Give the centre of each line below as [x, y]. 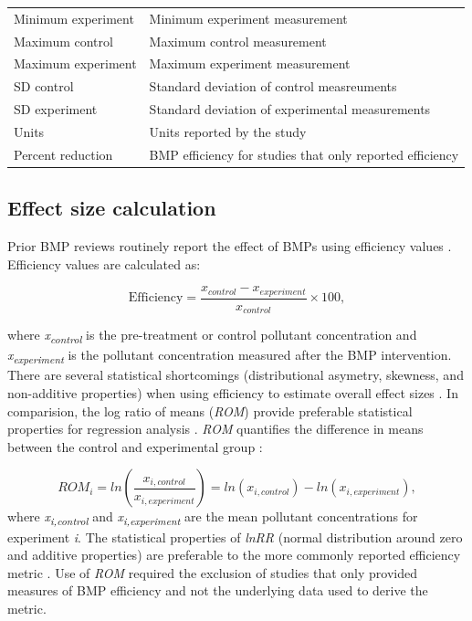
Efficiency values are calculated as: [104, 263]
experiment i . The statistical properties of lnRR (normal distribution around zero [235, 537]
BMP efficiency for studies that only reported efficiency [304, 154]
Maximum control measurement [238, 41]
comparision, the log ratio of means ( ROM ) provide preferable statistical [210, 410]
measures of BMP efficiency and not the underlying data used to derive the [218, 590]
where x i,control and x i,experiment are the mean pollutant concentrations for [213, 518]
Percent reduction [63, 154]
